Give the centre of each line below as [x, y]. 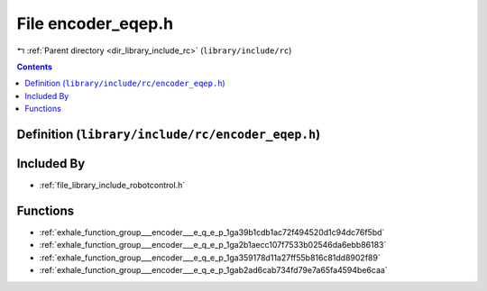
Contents [35, 67]
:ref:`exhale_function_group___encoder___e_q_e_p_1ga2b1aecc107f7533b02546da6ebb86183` [213, 245]
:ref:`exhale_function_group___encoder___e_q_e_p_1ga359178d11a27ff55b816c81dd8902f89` [210, 258]
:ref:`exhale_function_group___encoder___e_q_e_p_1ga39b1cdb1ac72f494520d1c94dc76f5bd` [212, 232]
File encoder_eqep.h [95, 23]
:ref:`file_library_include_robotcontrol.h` [112, 186]
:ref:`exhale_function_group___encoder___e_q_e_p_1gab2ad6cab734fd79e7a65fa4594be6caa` [213, 270]
